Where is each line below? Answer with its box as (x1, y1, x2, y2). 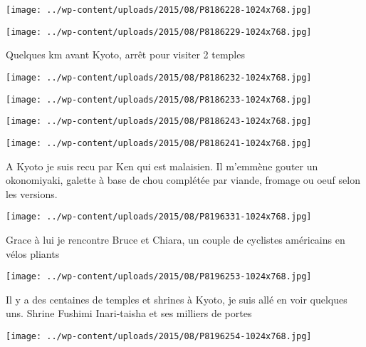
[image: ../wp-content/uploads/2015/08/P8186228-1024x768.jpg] (6, 5, 312, 15)
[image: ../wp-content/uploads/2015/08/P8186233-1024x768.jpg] (6, 94, 312, 105)
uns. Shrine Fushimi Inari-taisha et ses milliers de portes (6, 306, 252, 321)
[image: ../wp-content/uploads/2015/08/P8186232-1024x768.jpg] (6, 72, 312, 83)
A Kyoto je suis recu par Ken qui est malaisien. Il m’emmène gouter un (6, 158, 318, 173)
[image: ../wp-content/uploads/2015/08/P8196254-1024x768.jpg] (6, 331, 312, 341)
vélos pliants (6, 246, 60, 261)
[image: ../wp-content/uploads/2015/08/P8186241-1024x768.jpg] (6, 138, 312, 148)
